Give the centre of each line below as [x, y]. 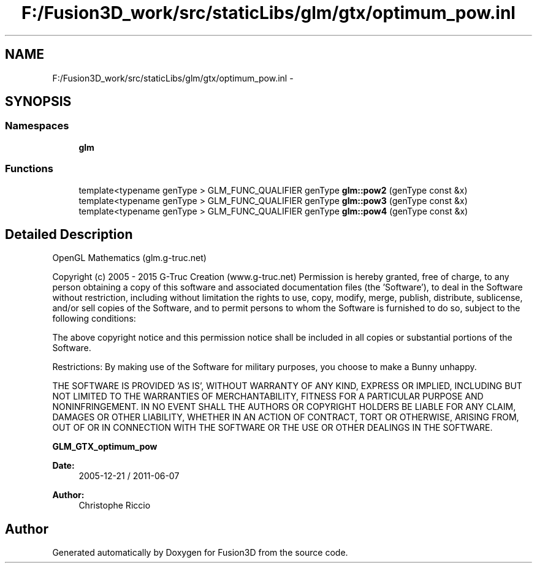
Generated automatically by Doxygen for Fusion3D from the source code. [200, 553]
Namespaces [37, 126]
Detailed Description [69, 234]
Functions [29, 169]
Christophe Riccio [115, 506]
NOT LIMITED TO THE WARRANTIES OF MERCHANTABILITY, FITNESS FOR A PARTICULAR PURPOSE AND [268, 396]
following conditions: [94, 319]
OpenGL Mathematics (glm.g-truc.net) [129, 258]
